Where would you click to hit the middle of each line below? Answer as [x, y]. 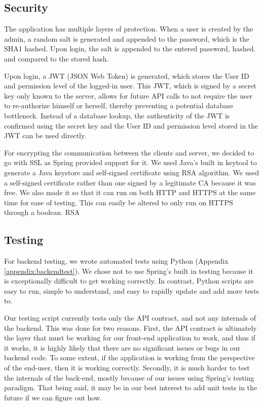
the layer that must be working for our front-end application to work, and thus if [130, 338]
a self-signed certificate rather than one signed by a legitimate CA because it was [130, 182]
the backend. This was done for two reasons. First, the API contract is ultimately [130, 327]
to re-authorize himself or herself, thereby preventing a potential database [119, 105]
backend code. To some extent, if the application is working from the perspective [129, 357]
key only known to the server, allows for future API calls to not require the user [128, 95]
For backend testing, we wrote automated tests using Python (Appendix [116, 261]
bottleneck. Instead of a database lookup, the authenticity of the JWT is [117, 115]
